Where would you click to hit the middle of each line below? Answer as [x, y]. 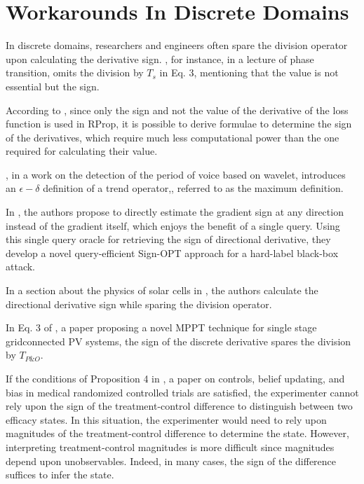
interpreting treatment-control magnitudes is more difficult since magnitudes [170, 447]
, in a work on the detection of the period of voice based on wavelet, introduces [176, 174]
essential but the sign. [53, 86]
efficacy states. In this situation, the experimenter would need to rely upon [166, 419]
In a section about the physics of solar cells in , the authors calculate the [162, 290]
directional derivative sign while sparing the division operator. [139, 304]
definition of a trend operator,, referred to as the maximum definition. [193, 188]
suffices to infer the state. [60, 475]
